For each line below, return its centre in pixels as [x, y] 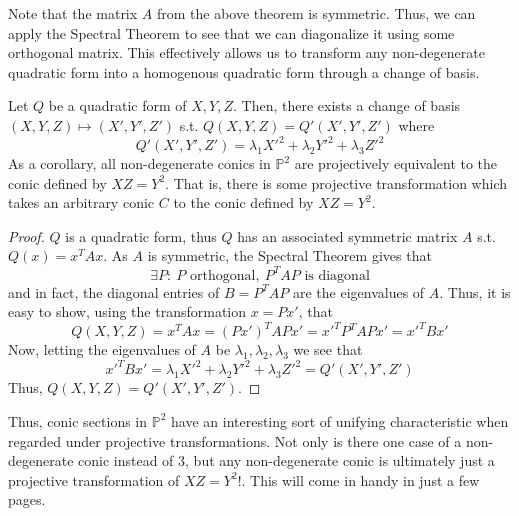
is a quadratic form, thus [141, 235]
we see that [328, 349]
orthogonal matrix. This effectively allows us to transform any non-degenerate [246, 52]
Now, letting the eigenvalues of [102, 349]
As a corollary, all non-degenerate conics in [139, 163]
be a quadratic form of [117, 105]
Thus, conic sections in [78, 420]
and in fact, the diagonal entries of [114, 291]
